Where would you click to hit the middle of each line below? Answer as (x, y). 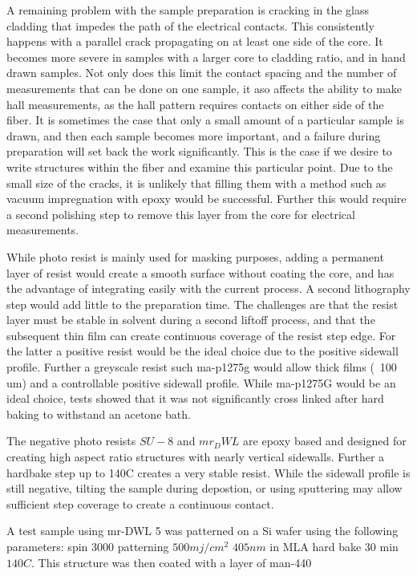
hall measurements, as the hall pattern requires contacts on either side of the (195, 104)
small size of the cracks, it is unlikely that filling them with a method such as (196, 183)
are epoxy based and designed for (325, 441)
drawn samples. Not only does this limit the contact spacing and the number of (202, 73)
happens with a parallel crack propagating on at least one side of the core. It (195, 41)
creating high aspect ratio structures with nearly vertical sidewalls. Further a (196, 457)
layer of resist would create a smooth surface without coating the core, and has (200, 272)
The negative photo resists (71, 441)
